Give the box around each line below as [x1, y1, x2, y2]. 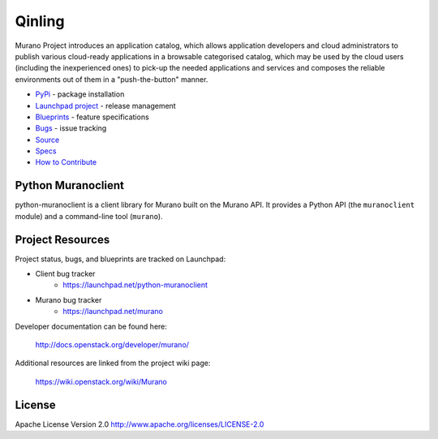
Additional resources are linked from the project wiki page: [15, 358, 211, 368]
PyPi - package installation [35, 89, 125, 99]
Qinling [15, 12, 65, 30]
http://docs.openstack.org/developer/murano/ [35, 340, 190, 349]
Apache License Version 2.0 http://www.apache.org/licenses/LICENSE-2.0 [15, 419, 264, 429]
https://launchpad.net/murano [62, 307, 164, 316]
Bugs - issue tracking [35, 123, 107, 133]
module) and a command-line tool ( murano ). [15, 211, 163, 221]
